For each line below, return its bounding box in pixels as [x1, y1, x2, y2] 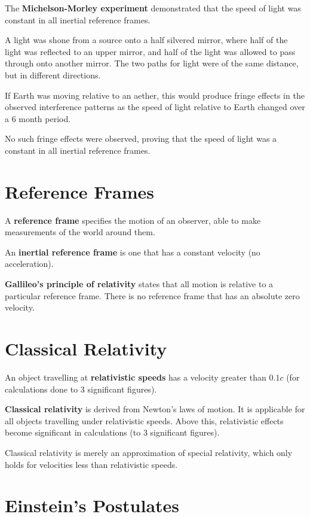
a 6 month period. [5, 112, 71, 124]
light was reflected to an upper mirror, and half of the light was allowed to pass [5, 45, 296, 57]
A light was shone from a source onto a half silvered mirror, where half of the [5, 34, 288, 46]
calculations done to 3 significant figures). [5, 382, 157, 395]
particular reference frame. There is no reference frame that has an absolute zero [5, 289, 300, 302]
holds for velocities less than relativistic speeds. [5, 458, 178, 470]
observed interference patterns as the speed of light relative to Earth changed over [5, 101, 305, 113]
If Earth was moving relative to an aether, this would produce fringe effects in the [5, 89, 305, 101]
